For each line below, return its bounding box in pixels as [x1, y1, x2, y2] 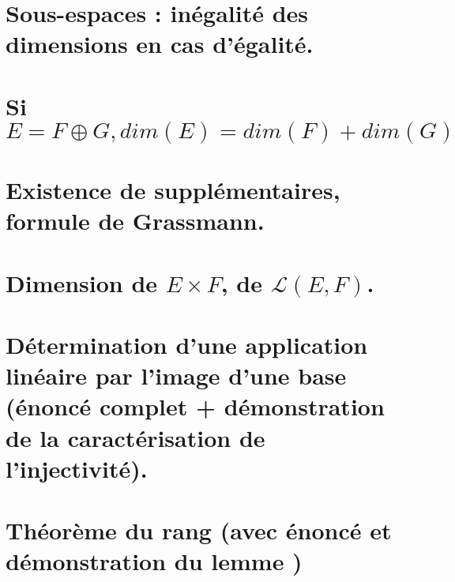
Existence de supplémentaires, [6, 174, 340, 206]
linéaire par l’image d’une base [6, 359, 347, 392]
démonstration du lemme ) [6, 545, 303, 577]
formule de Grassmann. [6, 205, 265, 237]
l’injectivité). [6, 452, 148, 484]
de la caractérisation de [6, 421, 265, 453]
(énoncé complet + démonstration [6, 390, 385, 422]
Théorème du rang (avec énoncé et [6, 514, 392, 546]
